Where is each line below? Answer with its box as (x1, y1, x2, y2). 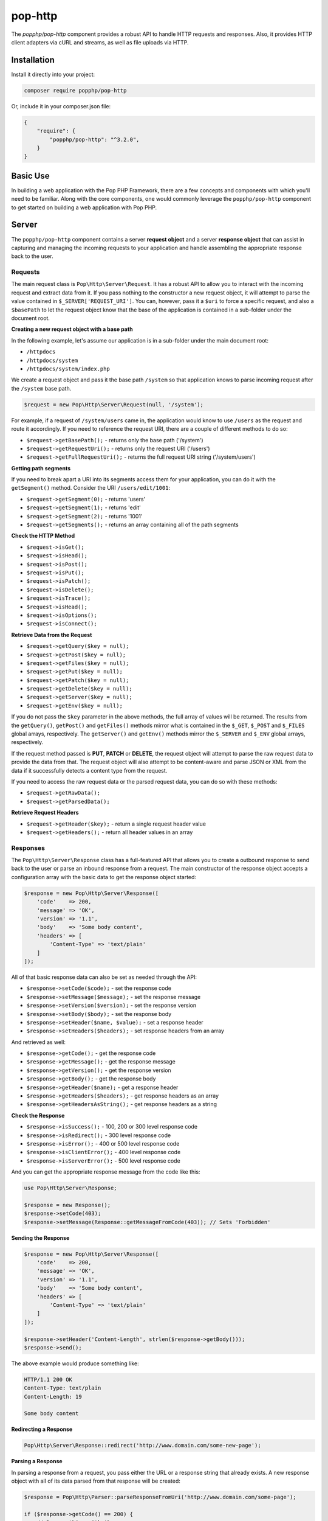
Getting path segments (11, 464, 71, 472)
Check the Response (11, 1112, 65, 1119)
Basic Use (11, 170, 50, 181)
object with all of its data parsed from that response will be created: (11, 1477, 180, 1484)
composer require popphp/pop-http (24, 87, 127, 94)
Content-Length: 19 (24, 1393, 82, 1400)
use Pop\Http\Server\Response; (24, 1185, 118, 1192)
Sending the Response (11, 1234, 70, 1241)
